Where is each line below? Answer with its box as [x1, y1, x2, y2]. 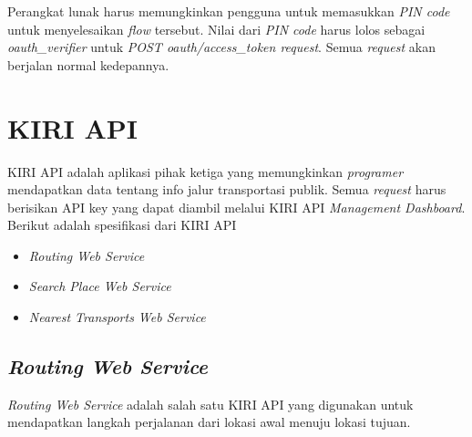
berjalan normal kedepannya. [7, 55, 169, 74]
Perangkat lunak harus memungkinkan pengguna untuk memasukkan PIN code [7, 2, 450, 20]
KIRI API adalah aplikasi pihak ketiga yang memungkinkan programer [7, 161, 404, 181]
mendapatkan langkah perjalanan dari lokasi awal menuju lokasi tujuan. [7, 412, 411, 432]
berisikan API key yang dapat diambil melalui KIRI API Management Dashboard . [7, 197, 466, 216]
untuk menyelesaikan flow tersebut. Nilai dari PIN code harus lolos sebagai [7, 19, 426, 38]
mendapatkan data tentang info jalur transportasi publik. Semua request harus [7, 180, 446, 199]
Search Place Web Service [28, 276, 171, 296]
